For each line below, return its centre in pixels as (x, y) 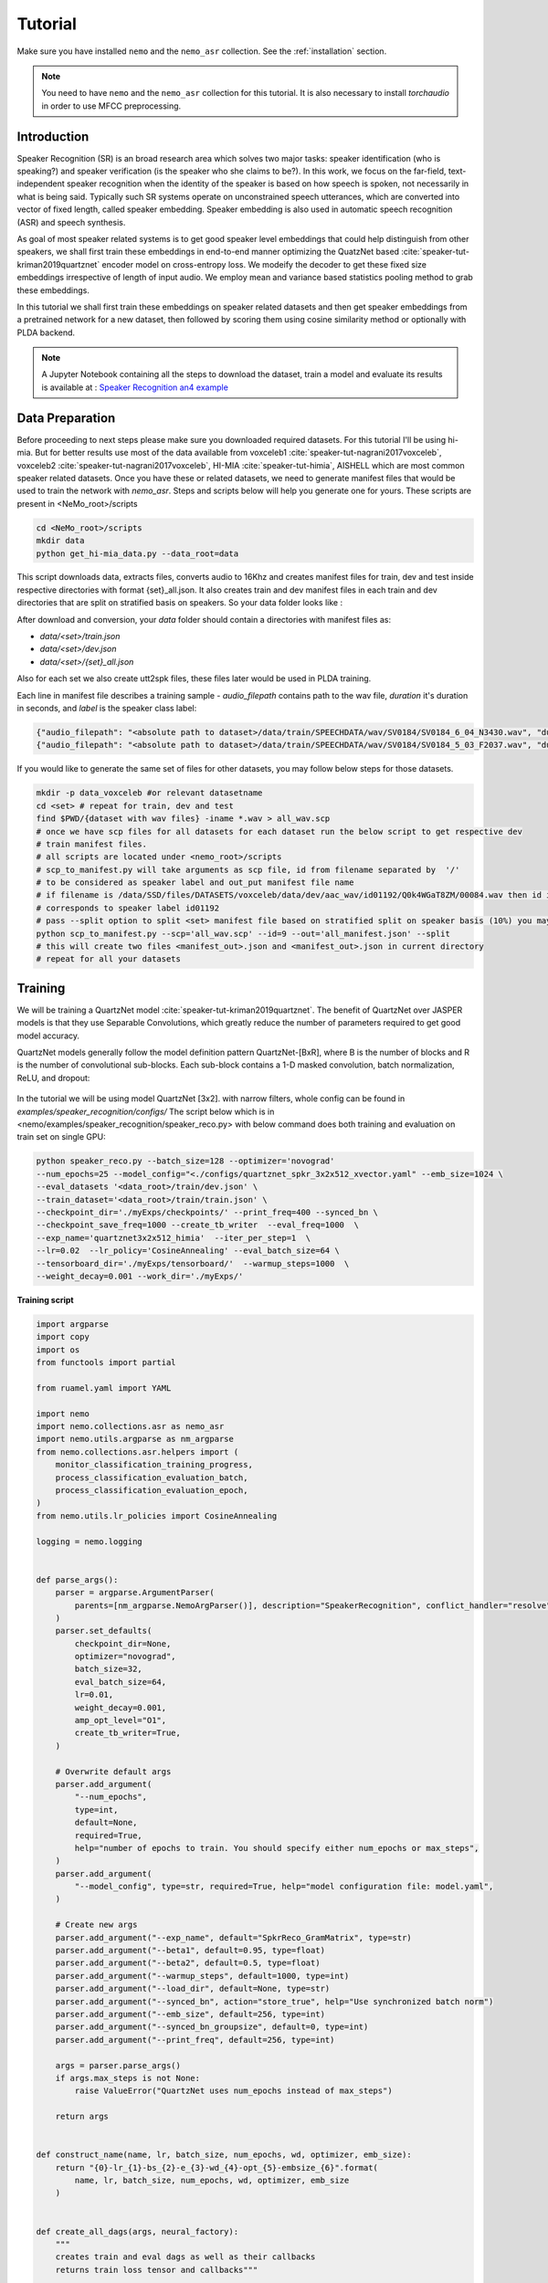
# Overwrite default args (113, 1771)
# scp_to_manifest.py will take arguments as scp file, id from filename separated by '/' (248, 869)
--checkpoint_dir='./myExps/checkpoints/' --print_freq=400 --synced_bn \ (207, 1212)
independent (41, 184)
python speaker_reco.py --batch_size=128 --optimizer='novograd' (185, 1161)
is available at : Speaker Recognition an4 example (135, 387)
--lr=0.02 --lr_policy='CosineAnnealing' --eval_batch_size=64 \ (188, 1251)
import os (58, 1350)
